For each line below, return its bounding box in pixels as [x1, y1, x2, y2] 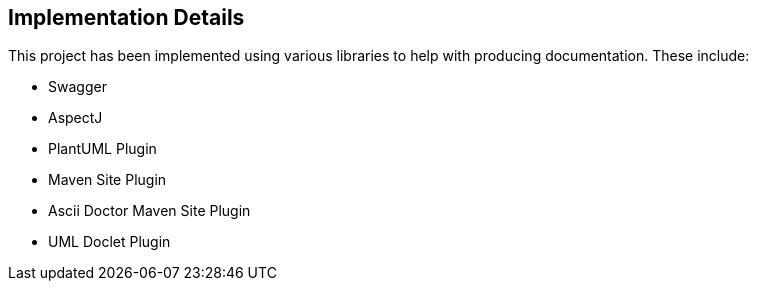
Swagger [48, 78, 107, 96]
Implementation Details [8, 5, 245, 30]
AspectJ [48, 109, 103, 127]
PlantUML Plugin [48, 140, 157, 158]
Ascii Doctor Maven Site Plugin [48, 202, 251, 220]
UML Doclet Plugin [48, 233, 171, 251]
